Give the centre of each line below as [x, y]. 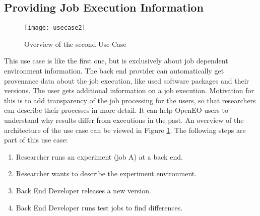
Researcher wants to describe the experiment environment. [106, 173]
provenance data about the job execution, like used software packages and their [127, 80]
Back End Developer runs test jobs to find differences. [99, 207]
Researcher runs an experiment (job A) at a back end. [99, 156]
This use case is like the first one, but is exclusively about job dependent [116, 61]
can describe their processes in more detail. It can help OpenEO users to [116, 110]
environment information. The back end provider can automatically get [114, 71]
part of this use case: [36, 140]
